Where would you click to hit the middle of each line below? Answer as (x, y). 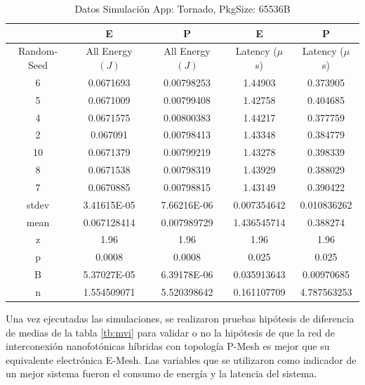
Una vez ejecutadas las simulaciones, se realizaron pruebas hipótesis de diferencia (180, 319)
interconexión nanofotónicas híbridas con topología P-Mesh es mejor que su (168, 346)
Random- (38, 51)
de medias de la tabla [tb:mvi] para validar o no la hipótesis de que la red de (170, 332)
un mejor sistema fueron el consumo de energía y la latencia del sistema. (161, 373)
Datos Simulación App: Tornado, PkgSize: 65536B (182, 8)
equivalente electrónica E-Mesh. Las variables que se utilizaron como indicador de (181, 359)
